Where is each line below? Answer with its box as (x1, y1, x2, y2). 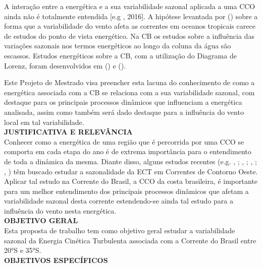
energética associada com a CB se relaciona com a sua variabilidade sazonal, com (4, 87, 255, 97)
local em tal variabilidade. (4, 116, 84, 127)
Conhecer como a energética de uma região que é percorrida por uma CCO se (4, 136, 244, 147)
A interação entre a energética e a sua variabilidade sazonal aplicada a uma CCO (4, 1, 255, 11)
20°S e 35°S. (4, 245, 41, 255)
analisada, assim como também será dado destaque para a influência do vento (4, 106, 244, 117)
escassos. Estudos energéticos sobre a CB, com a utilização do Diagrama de (4, 50, 237, 60)
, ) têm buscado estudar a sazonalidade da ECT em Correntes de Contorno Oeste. (4, 166, 258, 176)
